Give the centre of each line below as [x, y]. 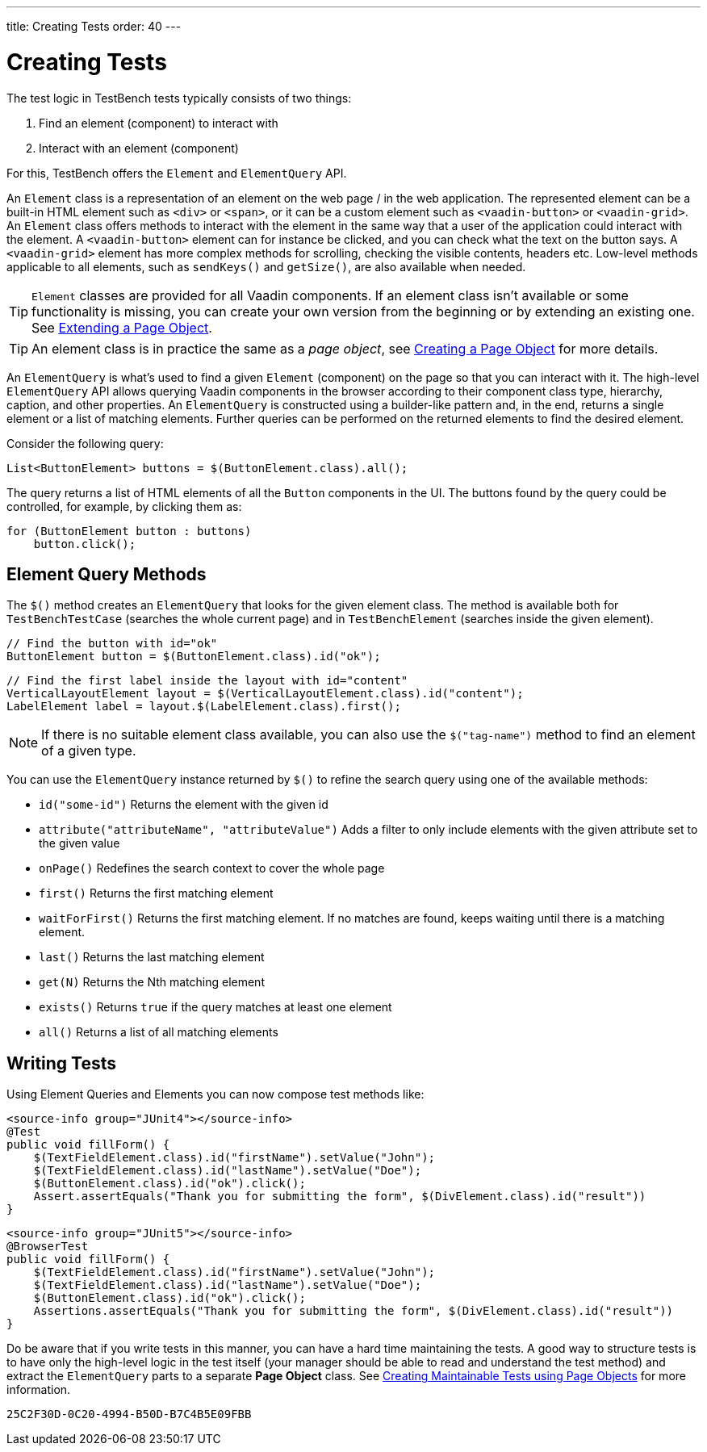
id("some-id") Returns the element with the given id [184, 805]
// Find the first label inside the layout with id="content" [207, 681]
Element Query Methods [107, 574]
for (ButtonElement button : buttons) [129, 531]
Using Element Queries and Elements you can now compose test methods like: [215, 1094]
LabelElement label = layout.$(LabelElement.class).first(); [204, 707]
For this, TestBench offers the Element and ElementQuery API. [177, 173]
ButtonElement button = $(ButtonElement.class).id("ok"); [194, 657]
